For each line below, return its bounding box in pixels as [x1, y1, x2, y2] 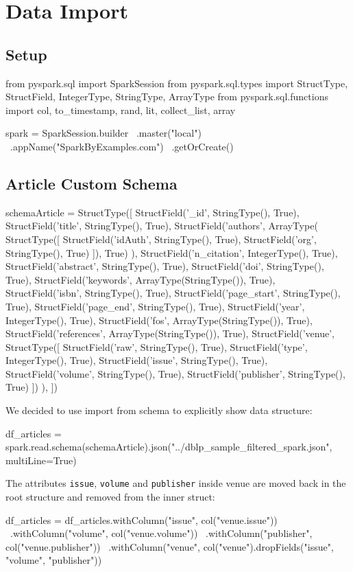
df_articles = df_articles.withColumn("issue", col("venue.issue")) [5, 512, 278, 527]
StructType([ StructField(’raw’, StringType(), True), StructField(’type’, [5, 339, 308, 354]
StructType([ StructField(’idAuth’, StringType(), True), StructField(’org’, [5, 231, 317, 246]
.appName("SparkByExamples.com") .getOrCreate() [10, 139, 234, 153]
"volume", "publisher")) [5, 553, 102, 567]
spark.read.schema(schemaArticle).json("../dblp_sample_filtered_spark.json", [5, 439, 332, 454]
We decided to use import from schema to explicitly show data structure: [5, 403, 313, 417]
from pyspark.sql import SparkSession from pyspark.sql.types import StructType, [5, 76, 348, 90]
